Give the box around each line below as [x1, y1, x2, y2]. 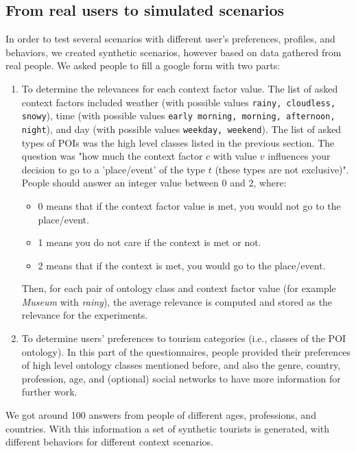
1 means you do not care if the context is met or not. [38, 235, 261, 249]
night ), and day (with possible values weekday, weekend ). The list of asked [21, 121, 342, 136]
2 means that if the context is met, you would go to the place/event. [38, 258, 326, 272]
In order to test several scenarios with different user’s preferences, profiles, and [5, 32, 335, 46]
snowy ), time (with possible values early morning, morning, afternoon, [21, 108, 335, 123]
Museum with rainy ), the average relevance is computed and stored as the [21, 294, 333, 308]
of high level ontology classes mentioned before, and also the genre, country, [21, 358, 341, 372]
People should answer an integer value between [21, 175, 219, 190]
